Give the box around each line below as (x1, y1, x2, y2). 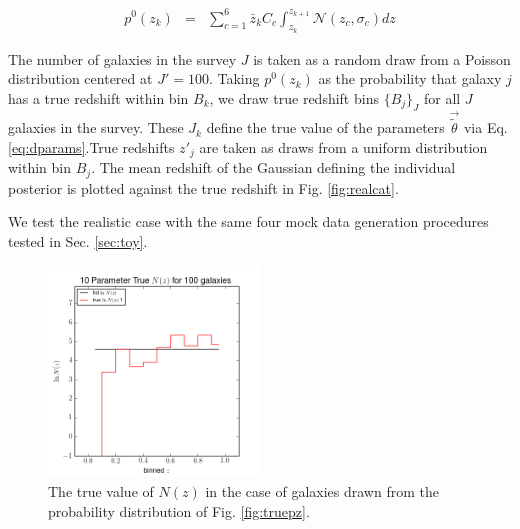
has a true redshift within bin (8, 87, 189, 108)
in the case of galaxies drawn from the (205, 481, 439, 502)
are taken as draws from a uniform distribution (199, 136, 488, 157)
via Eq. (463, 117, 508, 138)
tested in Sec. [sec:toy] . (8, 230, 148, 251)
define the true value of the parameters (206, 117, 445, 138)
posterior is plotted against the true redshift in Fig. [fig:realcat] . (8, 177, 399, 198)
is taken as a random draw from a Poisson (253, 48, 511, 69)
